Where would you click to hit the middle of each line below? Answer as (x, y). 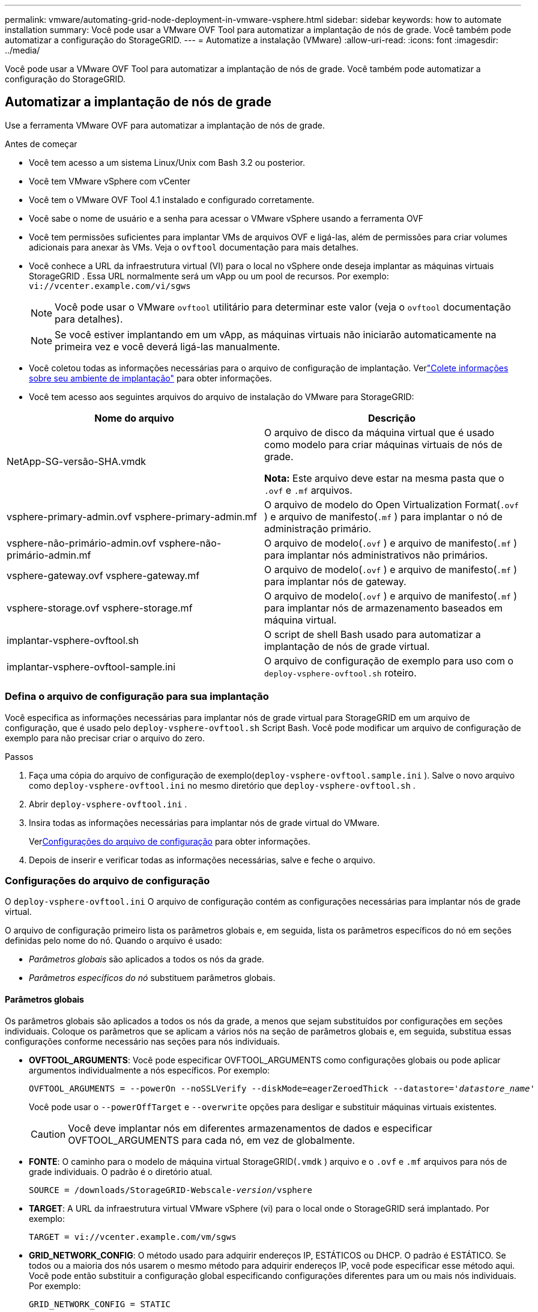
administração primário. (318, 528)
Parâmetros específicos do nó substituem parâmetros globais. (152, 978)
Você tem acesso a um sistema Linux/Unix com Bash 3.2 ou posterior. (167, 162)
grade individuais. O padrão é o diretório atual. (121, 1171)
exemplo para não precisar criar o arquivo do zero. (105, 738)
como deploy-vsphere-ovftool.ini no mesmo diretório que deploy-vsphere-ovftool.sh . (222, 785)
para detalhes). (89, 319)
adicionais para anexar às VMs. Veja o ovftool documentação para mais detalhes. (194, 247)
